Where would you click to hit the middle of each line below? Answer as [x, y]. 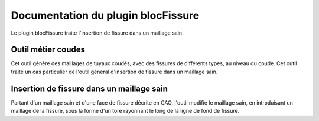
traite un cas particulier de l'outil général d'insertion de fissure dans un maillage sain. [114, 72]
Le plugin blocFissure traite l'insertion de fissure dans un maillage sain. [97, 33]
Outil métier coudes [48, 50]
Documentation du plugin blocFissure [105, 15]
